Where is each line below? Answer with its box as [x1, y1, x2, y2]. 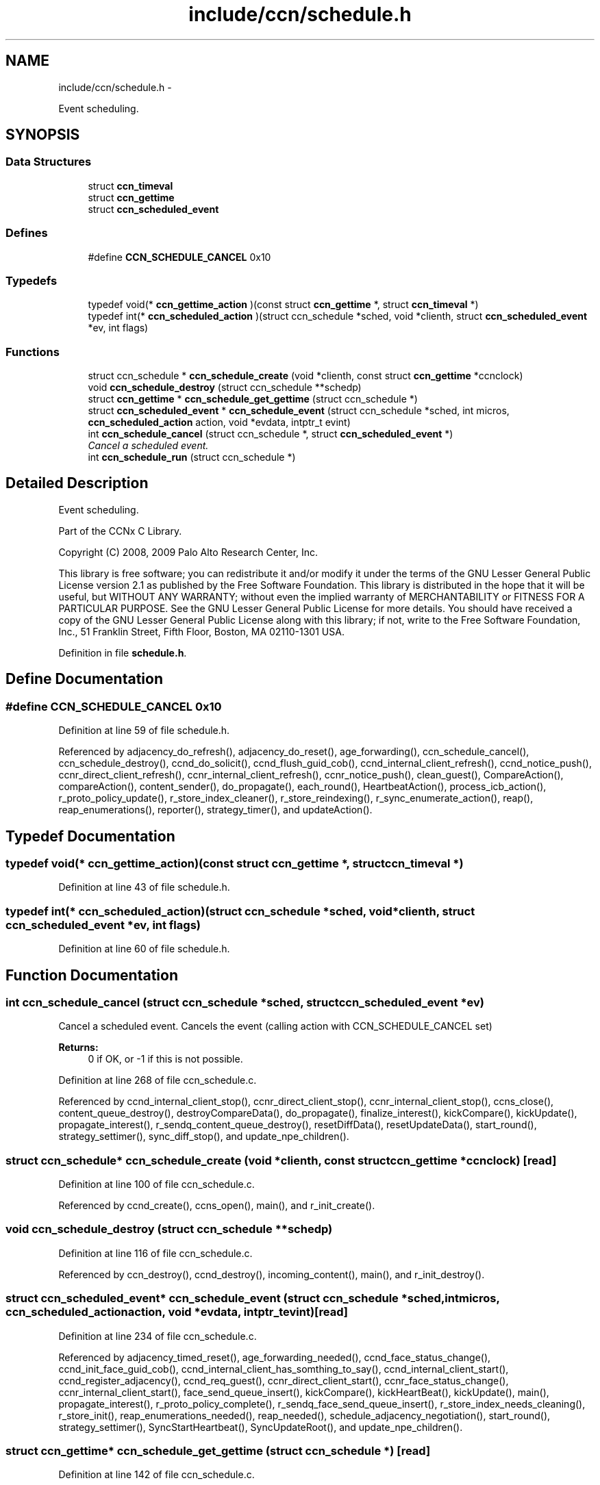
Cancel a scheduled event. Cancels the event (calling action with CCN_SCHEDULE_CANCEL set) [58, 1020, 492, 1032]
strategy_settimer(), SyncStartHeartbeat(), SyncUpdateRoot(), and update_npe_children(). [58, 1421, 463, 1433]
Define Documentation [5, 670, 163, 688]
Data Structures [5, 155, 92, 169]
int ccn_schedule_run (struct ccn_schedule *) [88, 451, 296, 464]
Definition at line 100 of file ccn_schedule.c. [58, 1178, 255, 1191]
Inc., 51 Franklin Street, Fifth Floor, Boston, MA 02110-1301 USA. [58, 625, 345, 637]
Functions [5, 344, 60, 359]
